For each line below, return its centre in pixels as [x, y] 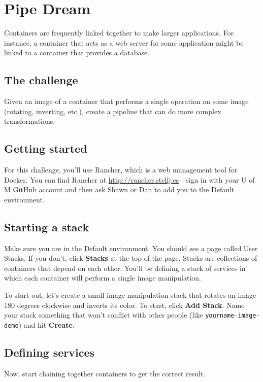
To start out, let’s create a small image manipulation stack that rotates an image [130, 295]
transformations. [30, 121]
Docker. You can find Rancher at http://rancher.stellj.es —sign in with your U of [129, 179]
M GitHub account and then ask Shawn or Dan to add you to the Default [119, 189]
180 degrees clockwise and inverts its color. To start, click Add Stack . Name [124, 305]
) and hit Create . [46, 324]
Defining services [49, 352]
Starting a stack [47, 227]
